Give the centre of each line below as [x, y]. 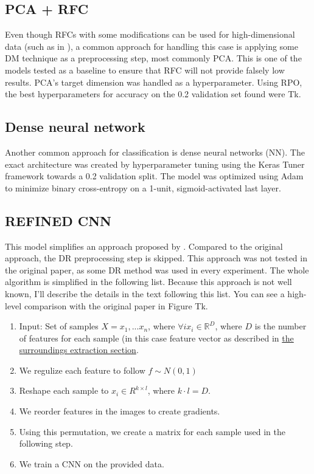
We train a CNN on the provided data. [92, 463]
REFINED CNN [58, 220]
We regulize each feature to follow [82, 370]
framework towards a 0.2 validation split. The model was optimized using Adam [154, 176]
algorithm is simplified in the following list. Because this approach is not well [148, 282]
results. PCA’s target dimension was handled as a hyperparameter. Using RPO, [154, 82]
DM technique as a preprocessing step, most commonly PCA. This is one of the [153, 58]
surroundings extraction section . [79, 350]
